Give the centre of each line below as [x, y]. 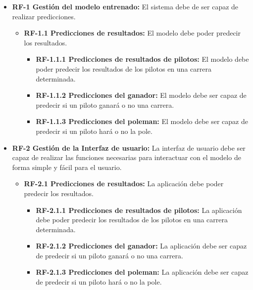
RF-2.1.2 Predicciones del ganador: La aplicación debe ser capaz [141, 246]
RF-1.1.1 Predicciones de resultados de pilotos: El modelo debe [142, 59]
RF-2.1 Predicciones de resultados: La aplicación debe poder [124, 184]
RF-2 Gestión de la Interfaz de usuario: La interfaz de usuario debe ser [129, 147]
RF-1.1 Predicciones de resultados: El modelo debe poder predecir [132, 33]
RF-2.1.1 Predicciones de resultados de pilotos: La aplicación [139, 210]
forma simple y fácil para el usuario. [67, 167]
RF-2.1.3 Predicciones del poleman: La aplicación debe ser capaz [142, 272]
